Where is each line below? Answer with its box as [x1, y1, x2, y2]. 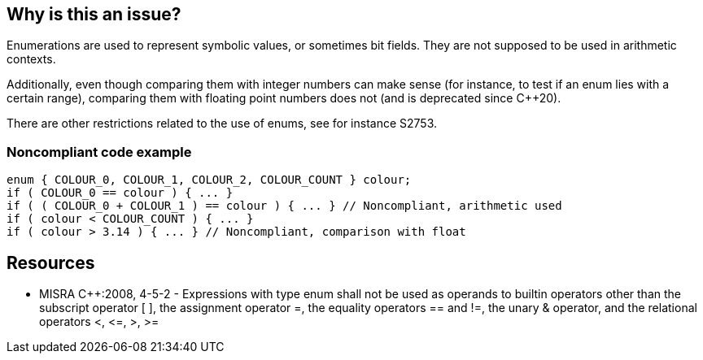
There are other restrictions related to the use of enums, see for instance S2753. [7, 116, 438, 131]
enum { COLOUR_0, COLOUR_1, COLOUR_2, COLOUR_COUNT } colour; [7, 173, 412, 187]
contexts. [7, 52, 56, 67]
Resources [7, 252, 95, 273]
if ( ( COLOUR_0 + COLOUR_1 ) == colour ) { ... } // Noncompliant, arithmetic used [7, 199, 562, 213]
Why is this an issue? [7, 4, 181, 24]
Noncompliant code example [7, 143, 192, 160]
